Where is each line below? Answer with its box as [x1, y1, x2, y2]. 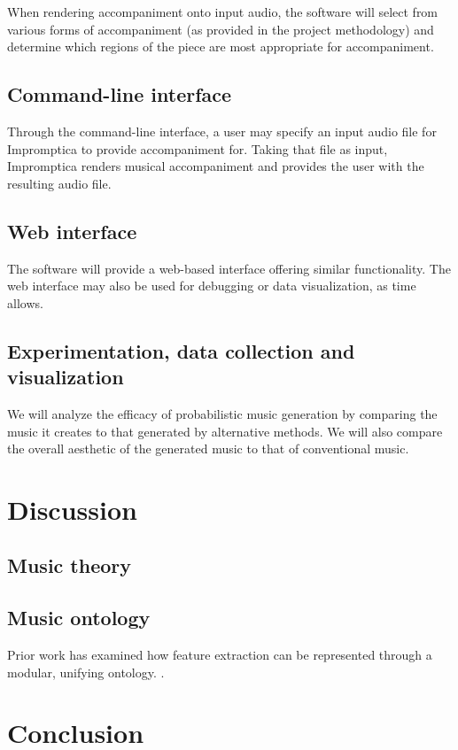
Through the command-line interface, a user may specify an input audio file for [7, 121, 437, 140]
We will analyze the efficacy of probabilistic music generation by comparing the [7, 404, 438, 422]
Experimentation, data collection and [7, 336, 355, 364]
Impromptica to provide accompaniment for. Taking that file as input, [7, 139, 388, 158]
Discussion [7, 491, 137, 527]
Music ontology [7, 604, 151, 631]
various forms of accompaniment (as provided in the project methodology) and [7, 19, 434, 38]
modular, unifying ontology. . [7, 662, 165, 681]
